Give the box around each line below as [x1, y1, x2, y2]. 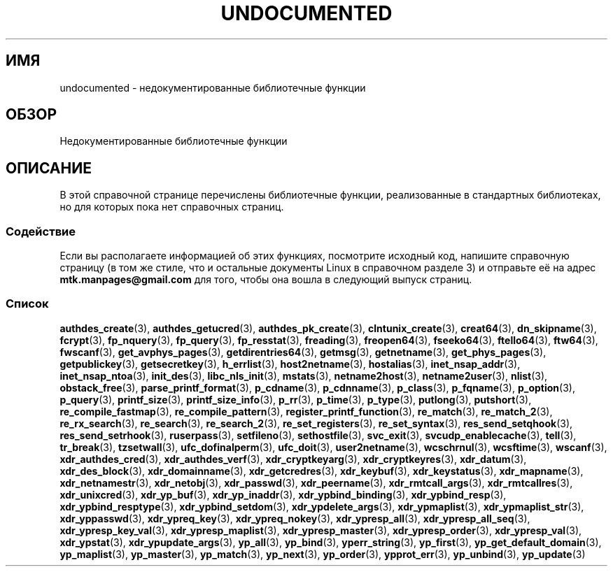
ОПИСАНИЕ [6, 159, 92, 177]
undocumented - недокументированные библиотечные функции [59, 81, 366, 94]
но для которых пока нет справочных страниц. [59, 201, 284, 213]
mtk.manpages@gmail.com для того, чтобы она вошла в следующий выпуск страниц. [59, 273, 472, 286]
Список [6, 296, 49, 311]
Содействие [6, 224, 76, 238]
